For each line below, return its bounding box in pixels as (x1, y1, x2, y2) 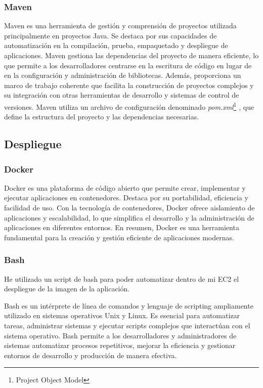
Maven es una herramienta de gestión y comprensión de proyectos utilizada (4, 20, 237, 31)
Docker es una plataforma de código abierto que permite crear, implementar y (4, 182, 246, 193)
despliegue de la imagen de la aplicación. (4, 283, 130, 294)
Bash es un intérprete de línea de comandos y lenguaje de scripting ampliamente (4, 300, 253, 311)
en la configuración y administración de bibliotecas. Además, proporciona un (4, 70, 241, 80)
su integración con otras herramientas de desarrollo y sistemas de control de (4, 90, 239, 100)
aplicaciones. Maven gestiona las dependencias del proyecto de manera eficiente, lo (4, 50, 259, 60)
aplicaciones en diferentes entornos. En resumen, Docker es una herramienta (4, 222, 239, 233)
